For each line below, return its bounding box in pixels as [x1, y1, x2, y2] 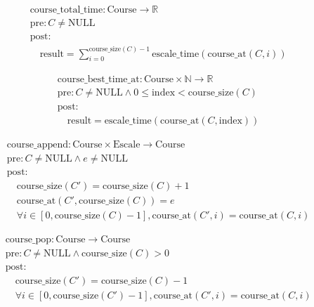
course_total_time [30, 5, 103, 15]
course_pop [5, 234, 52, 244]
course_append [6, 139, 69, 150]
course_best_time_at [57, 74, 140, 85]
